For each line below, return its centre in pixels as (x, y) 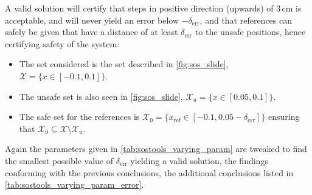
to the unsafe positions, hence (250, 32)
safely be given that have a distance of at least (92, 32)
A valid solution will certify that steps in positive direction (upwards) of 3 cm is (153, 8)
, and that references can (246, 20)
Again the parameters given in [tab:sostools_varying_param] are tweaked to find (156, 149)
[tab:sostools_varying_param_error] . (75, 184)
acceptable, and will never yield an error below (92, 20)
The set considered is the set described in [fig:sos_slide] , (124, 64)
